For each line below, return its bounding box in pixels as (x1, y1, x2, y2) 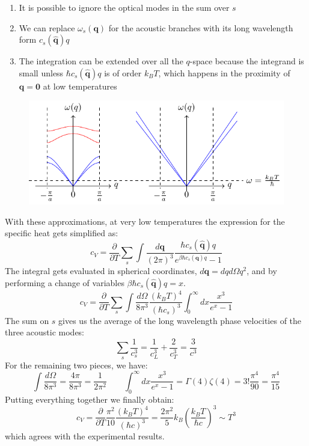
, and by (246, 264, 277, 277)
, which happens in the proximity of (158, 66, 290, 79)
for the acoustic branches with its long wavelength (108, 21, 293, 34)
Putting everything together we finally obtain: (5, 393, 174, 405)
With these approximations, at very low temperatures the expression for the (5, 215, 285, 227)
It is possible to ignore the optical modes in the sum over (19, 1, 230, 13)
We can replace (19, 21, 75, 34)
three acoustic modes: (5, 326, 85, 338)
